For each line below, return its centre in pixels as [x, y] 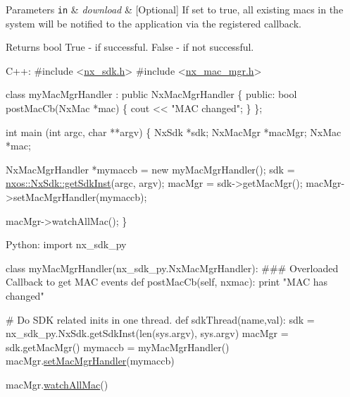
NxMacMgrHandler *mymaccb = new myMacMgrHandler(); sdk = [150, 169]
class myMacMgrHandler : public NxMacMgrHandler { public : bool [151, 94]
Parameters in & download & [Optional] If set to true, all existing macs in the [175, 9]
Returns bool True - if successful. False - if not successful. [130, 47]
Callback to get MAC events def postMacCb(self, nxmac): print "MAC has [167, 282]
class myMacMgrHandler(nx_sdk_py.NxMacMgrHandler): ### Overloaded [172, 268]
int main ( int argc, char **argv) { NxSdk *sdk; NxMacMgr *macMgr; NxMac [174, 132]
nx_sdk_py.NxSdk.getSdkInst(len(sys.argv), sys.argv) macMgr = [147, 333]
